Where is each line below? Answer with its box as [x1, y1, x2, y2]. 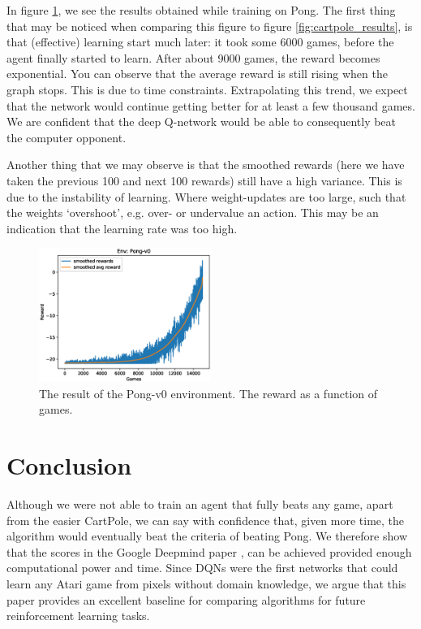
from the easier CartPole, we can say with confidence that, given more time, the [6, 511, 405, 528]
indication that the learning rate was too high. [6, 219, 238, 236]
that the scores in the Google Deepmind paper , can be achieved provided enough [6, 543, 412, 560]
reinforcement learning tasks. [6, 607, 150, 624]
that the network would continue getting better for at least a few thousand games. [6, 97, 415, 114]
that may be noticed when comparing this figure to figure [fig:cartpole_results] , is [6, 17, 413, 34]
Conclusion [6, 449, 132, 482]
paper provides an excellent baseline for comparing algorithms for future [6, 591, 366, 608]
